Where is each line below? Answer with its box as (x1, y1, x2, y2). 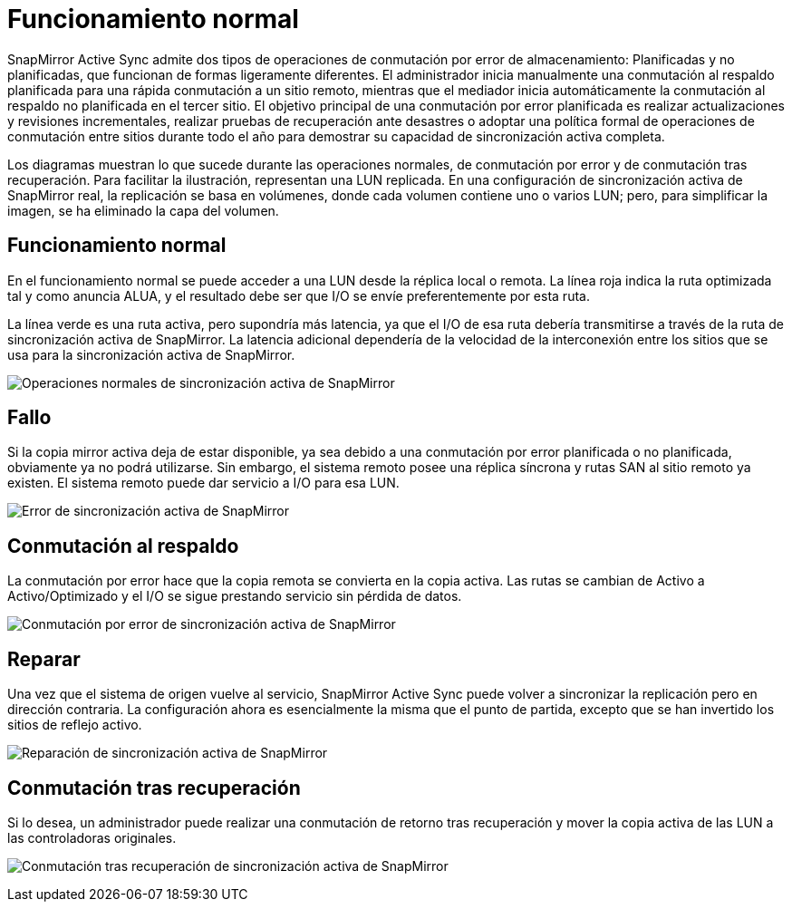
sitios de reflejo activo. (7, 717, 142, 733)
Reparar (7, 647, 81, 671)
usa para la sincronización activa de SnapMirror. (7, 346, 295, 363)
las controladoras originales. (7, 829, 177, 846)
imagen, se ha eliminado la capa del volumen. (7, 202, 279, 218)
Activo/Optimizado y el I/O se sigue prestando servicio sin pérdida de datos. (7, 588, 462, 604)
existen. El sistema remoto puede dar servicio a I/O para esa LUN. (7, 475, 400, 491)
